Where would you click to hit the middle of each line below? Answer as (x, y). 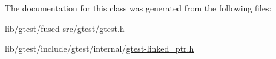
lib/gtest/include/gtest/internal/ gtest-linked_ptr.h (100, 48)
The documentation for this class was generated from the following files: (138, 8)
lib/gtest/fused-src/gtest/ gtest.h (65, 28)
